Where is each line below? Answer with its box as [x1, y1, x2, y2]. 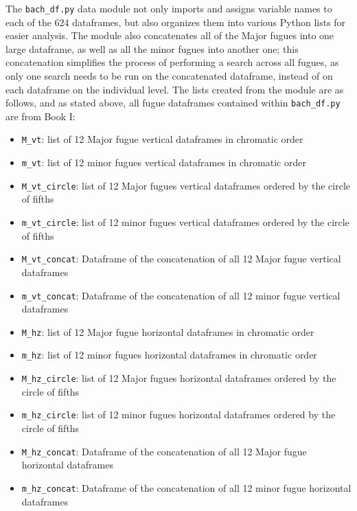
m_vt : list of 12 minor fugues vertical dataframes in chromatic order [21, 155, 306, 170]
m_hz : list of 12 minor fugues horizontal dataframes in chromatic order [21, 348, 317, 362]
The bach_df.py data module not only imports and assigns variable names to [5, 1, 332, 15]
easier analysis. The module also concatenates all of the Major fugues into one [5, 28, 334, 43]
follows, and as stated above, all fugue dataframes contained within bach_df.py [5, 95, 341, 110]
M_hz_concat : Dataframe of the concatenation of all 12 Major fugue [21, 444, 307, 458]
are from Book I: [5, 109, 76, 123]
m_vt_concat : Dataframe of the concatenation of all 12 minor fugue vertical [21, 288, 341, 302]
